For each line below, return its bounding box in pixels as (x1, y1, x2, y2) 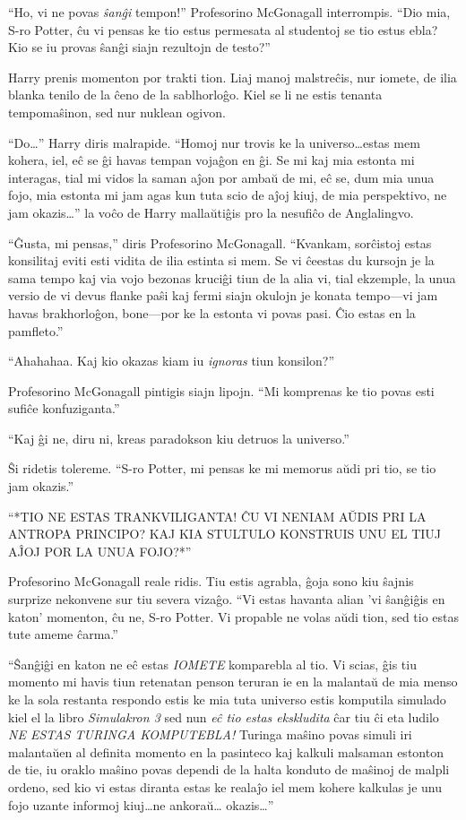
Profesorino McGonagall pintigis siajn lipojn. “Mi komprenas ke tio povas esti (8, 381, 435, 400)
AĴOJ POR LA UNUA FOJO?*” (8, 541, 192, 560)
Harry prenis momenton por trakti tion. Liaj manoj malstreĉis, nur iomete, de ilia (8, 67, 457, 86)
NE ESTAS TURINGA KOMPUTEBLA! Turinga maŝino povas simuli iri (8, 725, 412, 744)
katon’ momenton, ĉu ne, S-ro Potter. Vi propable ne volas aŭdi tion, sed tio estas (8, 607, 460, 626)
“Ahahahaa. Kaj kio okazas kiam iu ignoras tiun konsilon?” (8, 351, 335, 370)
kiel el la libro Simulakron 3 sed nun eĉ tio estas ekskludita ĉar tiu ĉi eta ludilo (8, 707, 439, 726)
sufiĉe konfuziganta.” (8, 399, 120, 418)
